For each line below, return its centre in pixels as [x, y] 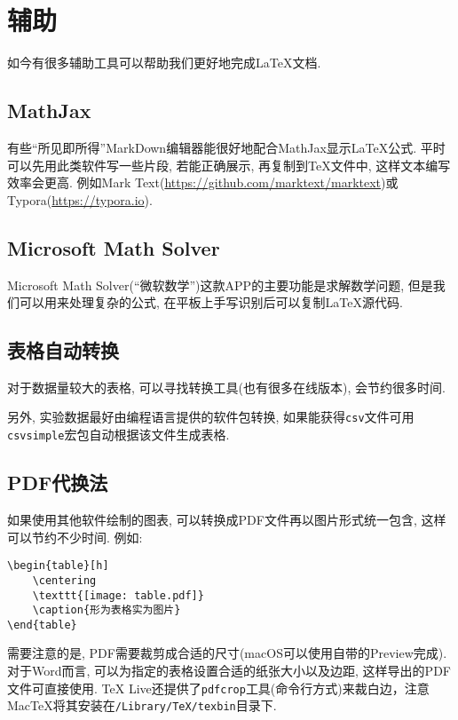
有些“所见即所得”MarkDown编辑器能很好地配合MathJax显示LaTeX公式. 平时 [226, 147]
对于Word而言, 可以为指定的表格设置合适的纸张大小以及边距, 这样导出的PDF [229, 671]
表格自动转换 [63, 350]
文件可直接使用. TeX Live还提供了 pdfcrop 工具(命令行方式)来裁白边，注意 [218, 688]
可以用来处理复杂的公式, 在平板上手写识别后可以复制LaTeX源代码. [211, 302]
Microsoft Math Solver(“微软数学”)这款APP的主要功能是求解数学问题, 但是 [220, 285]
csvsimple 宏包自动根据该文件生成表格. [118, 435]
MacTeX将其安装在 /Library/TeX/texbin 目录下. [142, 705]
